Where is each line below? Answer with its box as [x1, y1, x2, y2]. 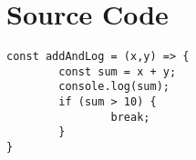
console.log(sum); [58, 80, 170, 94]
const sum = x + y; [58, 65, 177, 78]
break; [110, 110, 150, 124]
